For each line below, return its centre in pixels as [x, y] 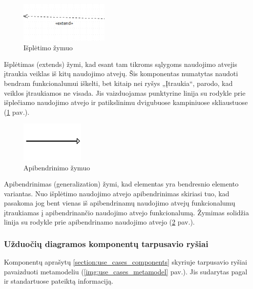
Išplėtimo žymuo [48, 48]
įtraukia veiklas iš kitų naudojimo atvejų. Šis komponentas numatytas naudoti [121, 73]
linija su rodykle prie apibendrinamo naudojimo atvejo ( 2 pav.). [99, 222]
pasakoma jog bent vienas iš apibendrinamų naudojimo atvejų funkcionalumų [120, 203]
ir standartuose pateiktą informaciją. [59, 281]
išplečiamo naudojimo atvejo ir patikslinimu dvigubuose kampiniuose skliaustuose [126, 102]
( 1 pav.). [17, 112]
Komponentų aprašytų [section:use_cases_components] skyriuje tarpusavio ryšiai [126, 262]
